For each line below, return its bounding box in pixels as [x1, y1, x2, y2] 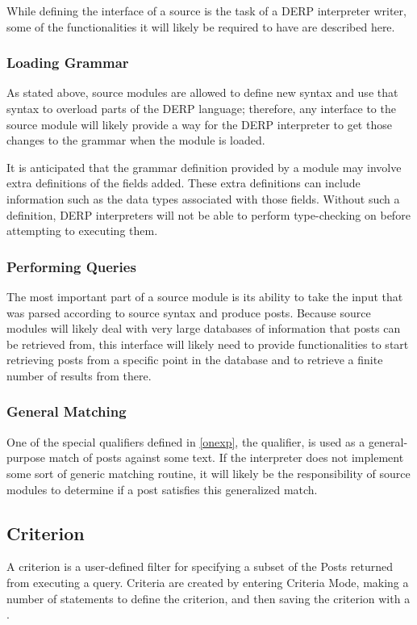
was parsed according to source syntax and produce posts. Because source [6, 304, 371, 321]
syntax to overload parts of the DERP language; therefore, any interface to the [6, 100, 396, 116]
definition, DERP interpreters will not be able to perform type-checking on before [6, 206, 411, 223]
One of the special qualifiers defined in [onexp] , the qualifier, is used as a [6, 433, 365, 450]
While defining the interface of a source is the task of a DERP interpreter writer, [6, 2, 407, 19]
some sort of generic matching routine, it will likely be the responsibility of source [6, 464, 411, 481]
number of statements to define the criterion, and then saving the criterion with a [6, 589, 411, 606]
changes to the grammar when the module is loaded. [6, 132, 265, 149]
